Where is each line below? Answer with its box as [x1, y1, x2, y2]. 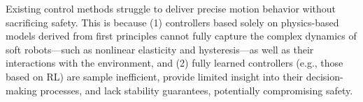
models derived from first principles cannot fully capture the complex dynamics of [6, 28, 357, 43]
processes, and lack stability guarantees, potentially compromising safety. [40, 83, 353, 97]
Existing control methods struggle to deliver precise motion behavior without [6, 1, 336, 15]
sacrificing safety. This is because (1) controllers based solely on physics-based [6, 15, 339, 29]
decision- [306, 69, 343, 83]
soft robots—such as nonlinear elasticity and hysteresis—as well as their [6, 42, 314, 56]
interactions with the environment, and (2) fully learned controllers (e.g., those [6, 56, 343, 70]
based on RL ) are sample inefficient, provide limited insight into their [6, 69, 304, 83]
